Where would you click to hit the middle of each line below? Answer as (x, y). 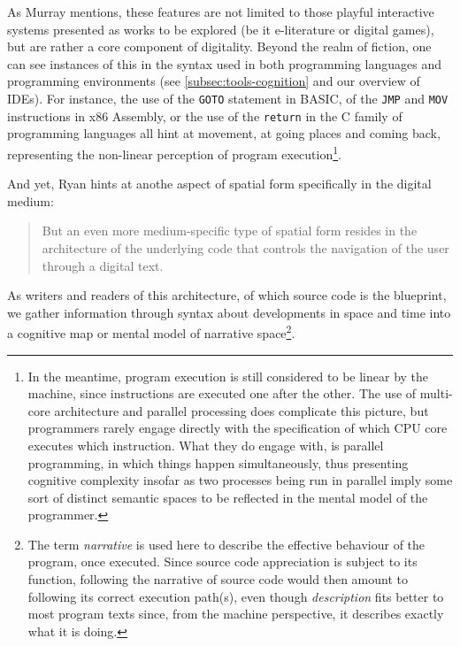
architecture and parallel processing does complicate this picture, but (241, 410)
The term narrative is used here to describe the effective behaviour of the (226, 544)
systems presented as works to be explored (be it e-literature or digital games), (221, 29)
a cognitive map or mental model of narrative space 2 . (151, 331)
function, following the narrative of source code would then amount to (218, 579)
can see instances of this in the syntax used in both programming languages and (225, 63)
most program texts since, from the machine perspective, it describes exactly (236, 614)
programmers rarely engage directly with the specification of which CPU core (238, 428)
